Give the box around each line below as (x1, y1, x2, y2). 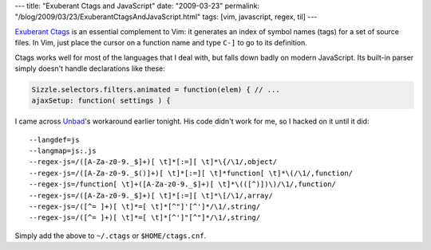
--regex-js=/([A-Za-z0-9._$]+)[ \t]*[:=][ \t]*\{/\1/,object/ (29, 158, 278, 166)
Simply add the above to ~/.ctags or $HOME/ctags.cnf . (14, 231, 207, 240)
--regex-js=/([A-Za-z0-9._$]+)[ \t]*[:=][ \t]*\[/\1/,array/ (29, 191, 273, 200)
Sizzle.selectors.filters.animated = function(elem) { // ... (31, 84, 280, 94)
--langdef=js (29, 135, 80, 144)
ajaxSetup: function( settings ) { (31, 96, 171, 105)
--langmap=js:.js (29, 146, 97, 155)
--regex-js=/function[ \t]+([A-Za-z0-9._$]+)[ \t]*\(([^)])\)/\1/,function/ (29, 180, 337, 189)
